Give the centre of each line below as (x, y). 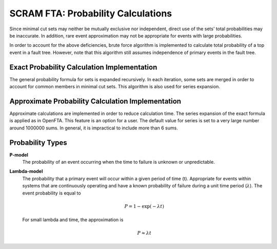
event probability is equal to (52, 193)
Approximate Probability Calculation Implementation (95, 101)
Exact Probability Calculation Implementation (83, 67)
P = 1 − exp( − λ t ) (144, 206)
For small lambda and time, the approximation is (73, 220)
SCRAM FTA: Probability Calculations (91, 13)
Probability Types (38, 142)
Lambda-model (26, 171)
